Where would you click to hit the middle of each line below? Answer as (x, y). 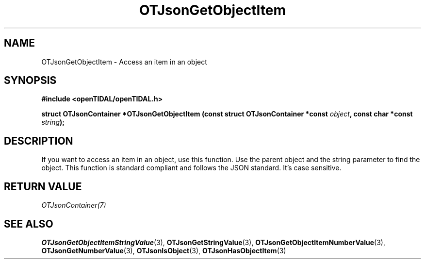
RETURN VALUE (43, 186)
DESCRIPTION (39, 141)
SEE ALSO (29, 224)
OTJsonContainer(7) (74, 205)
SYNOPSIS (30, 81)
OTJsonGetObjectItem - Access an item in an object (124, 62)
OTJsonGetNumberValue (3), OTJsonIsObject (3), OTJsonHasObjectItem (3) (164, 250)
